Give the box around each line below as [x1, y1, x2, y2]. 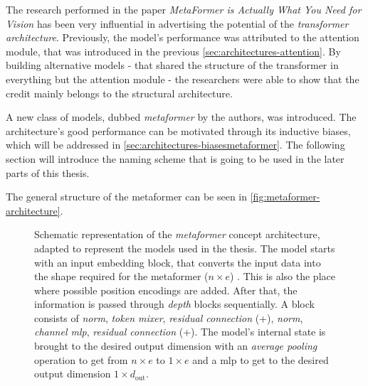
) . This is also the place [230, 269, 335, 284]
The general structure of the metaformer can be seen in [6, 189, 248, 204]
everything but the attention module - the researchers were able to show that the [6, 71, 359, 86]
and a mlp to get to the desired [192, 352, 329, 367]
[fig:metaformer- [250, 189, 320, 204]
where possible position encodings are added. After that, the [34, 282, 298, 297]
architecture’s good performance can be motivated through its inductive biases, [6, 123, 351, 138]
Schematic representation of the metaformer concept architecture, [34, 227, 320, 242]
